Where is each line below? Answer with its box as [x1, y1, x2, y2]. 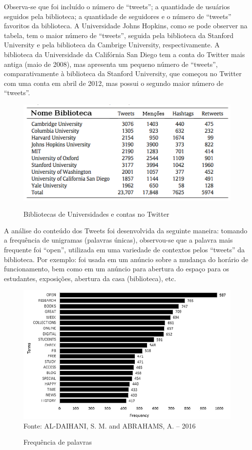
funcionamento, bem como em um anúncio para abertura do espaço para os [4, 264, 230, 274]
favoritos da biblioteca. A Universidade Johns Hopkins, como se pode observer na [4, 20, 248, 31]
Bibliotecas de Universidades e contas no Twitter [23, 209, 169, 219]
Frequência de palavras [23, 437, 92, 447]
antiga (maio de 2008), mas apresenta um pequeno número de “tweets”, [4, 59, 218, 69]
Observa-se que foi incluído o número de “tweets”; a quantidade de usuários [4, 1, 230, 11]
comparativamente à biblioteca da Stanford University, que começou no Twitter [4, 68, 242, 79]
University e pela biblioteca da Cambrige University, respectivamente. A [4, 40, 220, 50]
